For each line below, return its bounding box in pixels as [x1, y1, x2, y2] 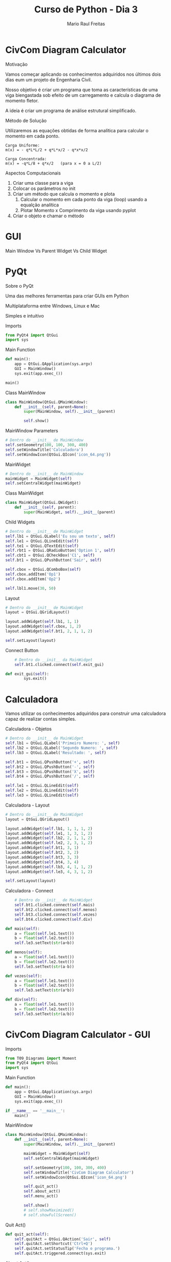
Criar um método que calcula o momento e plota [12, 190, 115, 197]
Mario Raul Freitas [67, 21, 105, 27]
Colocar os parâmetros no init [12, 185, 76, 191]
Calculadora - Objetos [5, 726, 52, 732]
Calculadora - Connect [5, 888, 54, 894]
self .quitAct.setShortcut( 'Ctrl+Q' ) [14, 1241, 93, 1247]
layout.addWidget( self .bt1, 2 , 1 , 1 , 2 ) [5, 629, 93, 634]
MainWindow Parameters [5, 428, 58, 434]
